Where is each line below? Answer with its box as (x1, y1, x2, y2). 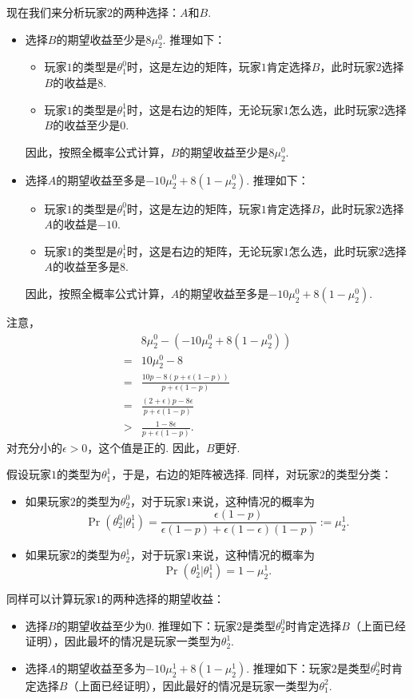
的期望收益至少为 (56, 617, 146, 633)
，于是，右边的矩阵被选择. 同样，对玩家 (111, 466, 320, 483)
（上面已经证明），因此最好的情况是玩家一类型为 (67, 677, 320, 693)
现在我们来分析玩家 (6, 4, 107, 20)
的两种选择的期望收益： (101, 590, 224, 607)
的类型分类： (324, 466, 392, 483)
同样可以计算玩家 (6, 590, 96, 607)
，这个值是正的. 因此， (87, 439, 206, 455)
